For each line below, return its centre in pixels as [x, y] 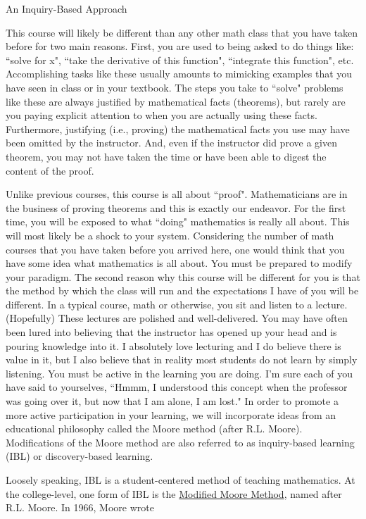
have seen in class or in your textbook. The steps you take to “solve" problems [175, 87]
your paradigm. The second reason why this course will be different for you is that [183, 276]
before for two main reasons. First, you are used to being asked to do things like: [180, 46]
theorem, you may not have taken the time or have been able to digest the [166, 156]
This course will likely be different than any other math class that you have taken [182, 32]
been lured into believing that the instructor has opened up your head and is [171, 332]
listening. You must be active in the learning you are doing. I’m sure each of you [179, 373]
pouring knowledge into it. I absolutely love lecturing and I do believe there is [173, 345]
